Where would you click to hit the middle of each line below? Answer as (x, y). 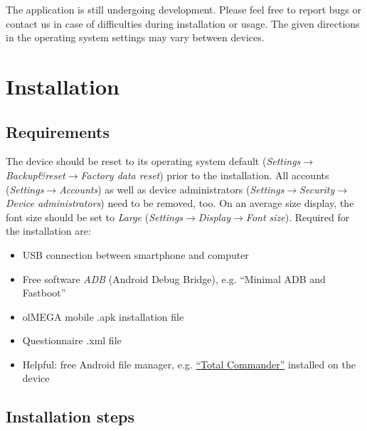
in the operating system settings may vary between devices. (135, 37)
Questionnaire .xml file (72, 340)
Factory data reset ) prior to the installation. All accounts (205, 175)
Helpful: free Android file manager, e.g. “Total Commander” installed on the (189, 364)
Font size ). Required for (298, 217)
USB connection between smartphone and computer (135, 254)
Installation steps (70, 416)
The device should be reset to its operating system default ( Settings (153, 161)
